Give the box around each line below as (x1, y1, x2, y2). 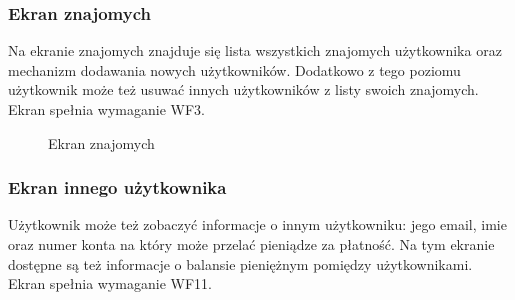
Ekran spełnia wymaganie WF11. (8, 273, 212, 294)
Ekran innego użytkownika (8, 175, 227, 200)
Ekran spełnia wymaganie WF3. (8, 99, 205, 119)
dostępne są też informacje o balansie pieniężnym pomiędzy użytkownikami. (8, 253, 473, 274)
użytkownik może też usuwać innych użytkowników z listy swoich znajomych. (8, 79, 479, 100)
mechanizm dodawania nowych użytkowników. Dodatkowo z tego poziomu (8, 59, 461, 80)
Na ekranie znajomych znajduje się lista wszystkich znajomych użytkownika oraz (8, 40, 502, 61)
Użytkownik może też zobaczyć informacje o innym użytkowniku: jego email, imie (8, 214, 507, 235)
